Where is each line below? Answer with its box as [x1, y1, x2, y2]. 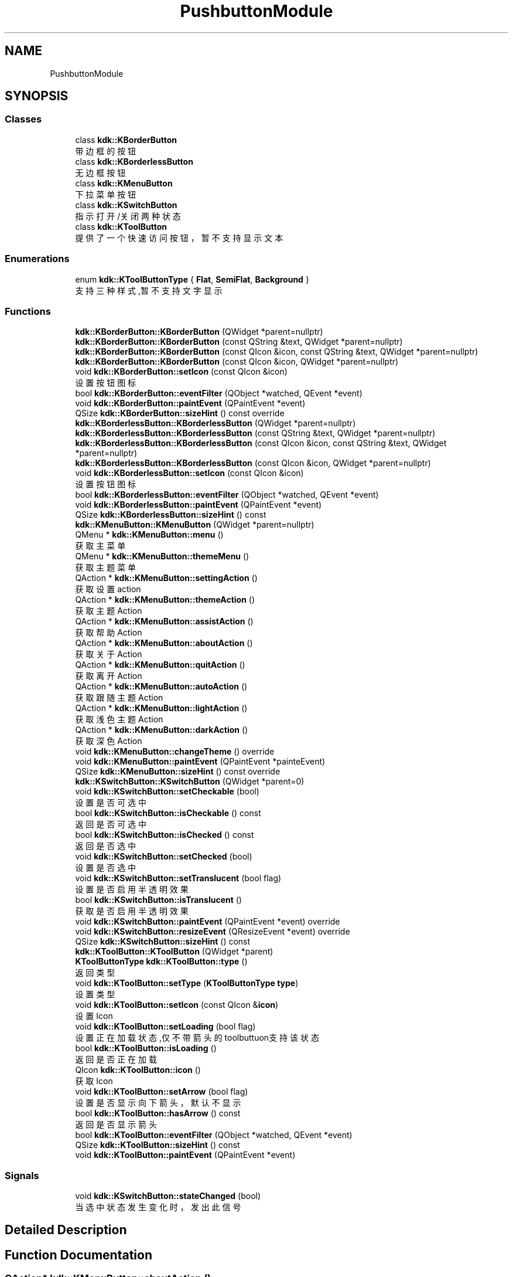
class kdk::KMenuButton [75, 178, 173, 188]
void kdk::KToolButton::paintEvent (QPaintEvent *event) [75, 1150, 296, 1160]
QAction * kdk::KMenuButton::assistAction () [75, 616, 254, 627]
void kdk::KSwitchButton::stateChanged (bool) [75, 1191, 261, 1201]
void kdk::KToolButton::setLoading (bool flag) [75, 1021, 256, 1032]
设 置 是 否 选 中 [75, 862, 136, 873]
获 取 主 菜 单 [75, 541, 126, 551]
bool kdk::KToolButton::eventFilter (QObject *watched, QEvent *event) [75, 1130, 353, 1140]
